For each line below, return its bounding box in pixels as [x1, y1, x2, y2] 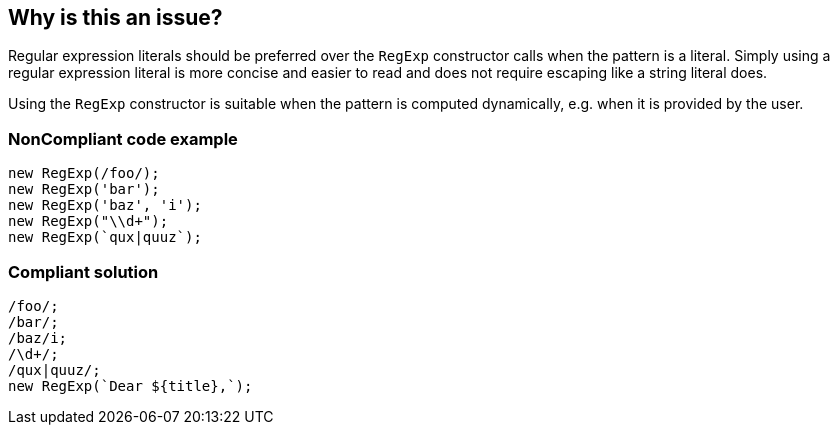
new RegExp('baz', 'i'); [8, 197, 202, 214]
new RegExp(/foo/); [8, 165, 160, 182]
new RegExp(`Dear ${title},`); [8, 377, 253, 394]
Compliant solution [8, 261, 159, 282]
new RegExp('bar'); [8, 181, 160, 198]
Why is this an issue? [8, 5, 223, 30]
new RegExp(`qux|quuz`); [8, 229, 202, 246]
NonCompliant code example [8, 128, 238, 149]
